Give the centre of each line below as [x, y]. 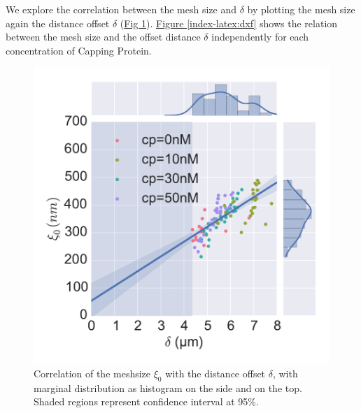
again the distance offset [58, 23]
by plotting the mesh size [301, 9]
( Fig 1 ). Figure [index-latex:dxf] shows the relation [229, 23]
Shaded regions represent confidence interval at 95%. [146, 401]
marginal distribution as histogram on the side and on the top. [168, 387]
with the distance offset [215, 373]
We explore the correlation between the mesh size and [121, 9]
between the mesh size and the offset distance [103, 37]
